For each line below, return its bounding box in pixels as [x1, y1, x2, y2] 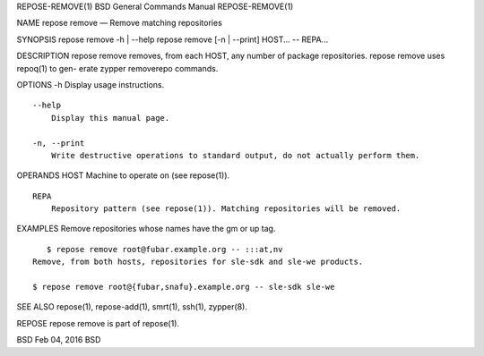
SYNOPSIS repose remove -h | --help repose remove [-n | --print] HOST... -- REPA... [16, 34, 329, 45]
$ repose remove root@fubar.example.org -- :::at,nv [46, 244, 283, 254]
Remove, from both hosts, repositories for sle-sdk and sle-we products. [32, 257, 364, 267]
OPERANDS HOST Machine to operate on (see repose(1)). [16, 170, 230, 181]
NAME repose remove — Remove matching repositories [16, 18, 223, 29]
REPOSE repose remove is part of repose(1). [16, 318, 179, 328]
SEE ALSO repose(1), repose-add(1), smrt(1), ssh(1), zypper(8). [16, 301, 248, 312]
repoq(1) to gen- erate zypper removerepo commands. [16, 63, 219, 73]
